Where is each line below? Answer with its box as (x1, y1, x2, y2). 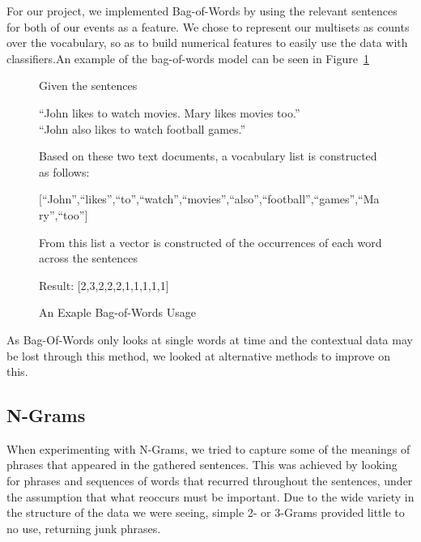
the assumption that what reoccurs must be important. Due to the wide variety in (6, 488, 415, 505)
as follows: (39, 163, 90, 180)
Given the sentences (39, 77, 138, 94)
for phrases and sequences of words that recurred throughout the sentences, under (6, 472, 413, 489)
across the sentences (39, 250, 138, 267)
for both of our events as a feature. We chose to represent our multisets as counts (6, 18, 410, 35)
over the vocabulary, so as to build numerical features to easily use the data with (6, 34, 408, 51)
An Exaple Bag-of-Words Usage (39, 304, 196, 321)
